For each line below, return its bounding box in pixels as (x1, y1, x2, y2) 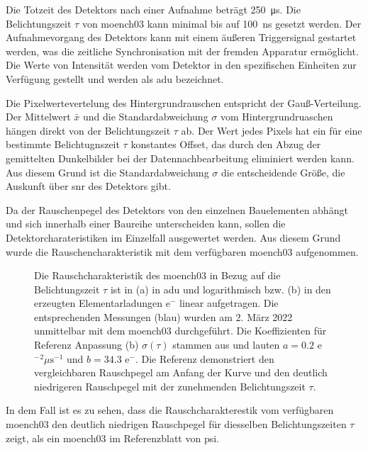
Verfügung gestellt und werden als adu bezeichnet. (6, 71, 224, 86)
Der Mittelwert (6, 109, 71, 124)
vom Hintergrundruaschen (220, 109, 333, 124)
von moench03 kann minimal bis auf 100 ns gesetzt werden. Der (82, 16, 362, 30)
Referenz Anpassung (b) (34, 337, 139, 352)
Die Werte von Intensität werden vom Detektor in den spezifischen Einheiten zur (6, 57, 357, 72)
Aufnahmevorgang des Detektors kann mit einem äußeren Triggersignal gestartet (6, 30, 357, 45)
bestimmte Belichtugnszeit (6, 137, 120, 152)
